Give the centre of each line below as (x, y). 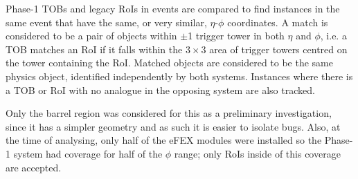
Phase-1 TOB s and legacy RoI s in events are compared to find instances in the (173, 8)
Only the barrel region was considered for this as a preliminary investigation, (169, 113)
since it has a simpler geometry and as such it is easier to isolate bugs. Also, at (173, 126)
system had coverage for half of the (88, 153)
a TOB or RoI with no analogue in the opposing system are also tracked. (160, 89)
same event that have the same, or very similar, (106, 22)
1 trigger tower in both (236, 36)
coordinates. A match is (278, 22)
